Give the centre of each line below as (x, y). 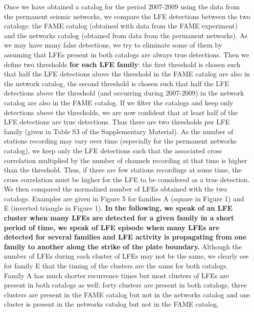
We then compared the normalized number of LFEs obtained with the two (115, 189)
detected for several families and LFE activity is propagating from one (125, 237)
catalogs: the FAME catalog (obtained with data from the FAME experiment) (121, 26)
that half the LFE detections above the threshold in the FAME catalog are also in (127, 74)
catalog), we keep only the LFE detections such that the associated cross (113, 150)
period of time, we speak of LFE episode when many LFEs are (112, 227)
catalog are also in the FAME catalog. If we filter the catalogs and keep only (119, 102)
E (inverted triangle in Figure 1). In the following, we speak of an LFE (118, 208)
